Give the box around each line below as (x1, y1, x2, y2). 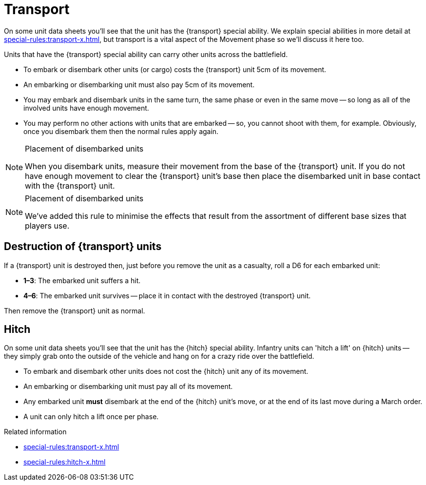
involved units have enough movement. (23, 103, 149, 112)
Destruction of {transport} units (4, 240, 162, 253)
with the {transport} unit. (25, 180, 115, 191)
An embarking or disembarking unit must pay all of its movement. (23, 382, 233, 391)
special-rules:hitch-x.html (23, 458, 106, 466)
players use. (25, 220, 70, 231)
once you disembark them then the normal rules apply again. (23, 127, 219, 136)
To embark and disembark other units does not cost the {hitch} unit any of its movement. (23, 367, 309, 376)
